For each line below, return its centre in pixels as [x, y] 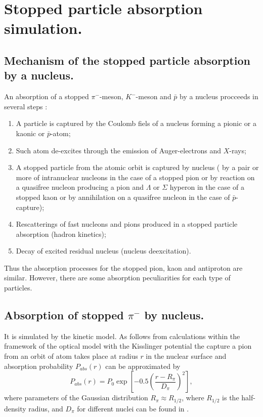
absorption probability [39, 366]
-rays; [238, 150]
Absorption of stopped [64, 315]
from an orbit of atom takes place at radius [71, 356]
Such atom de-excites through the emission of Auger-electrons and [119, 150]
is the [231, 398]
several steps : [26, 106]
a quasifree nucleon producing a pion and [80, 187]
